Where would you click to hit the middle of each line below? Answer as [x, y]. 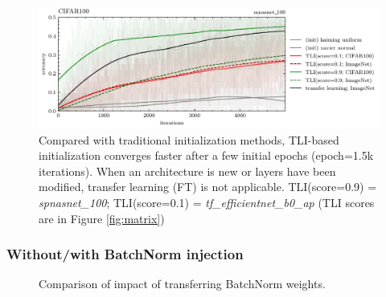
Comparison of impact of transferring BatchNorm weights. [182, 284]
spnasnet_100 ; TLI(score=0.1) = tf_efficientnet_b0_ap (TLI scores [207, 202]
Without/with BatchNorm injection [125, 254]
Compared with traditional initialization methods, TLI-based [189, 139]
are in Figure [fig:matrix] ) [102, 218]
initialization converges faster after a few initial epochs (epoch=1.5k [206, 155]
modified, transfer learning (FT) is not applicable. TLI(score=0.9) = [208, 187]
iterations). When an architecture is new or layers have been [187, 171]
